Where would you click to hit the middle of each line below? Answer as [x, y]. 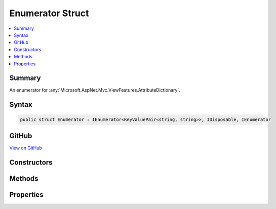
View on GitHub [26, 148]
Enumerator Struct [49, 13]
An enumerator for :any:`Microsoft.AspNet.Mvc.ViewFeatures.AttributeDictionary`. [95, 90]
